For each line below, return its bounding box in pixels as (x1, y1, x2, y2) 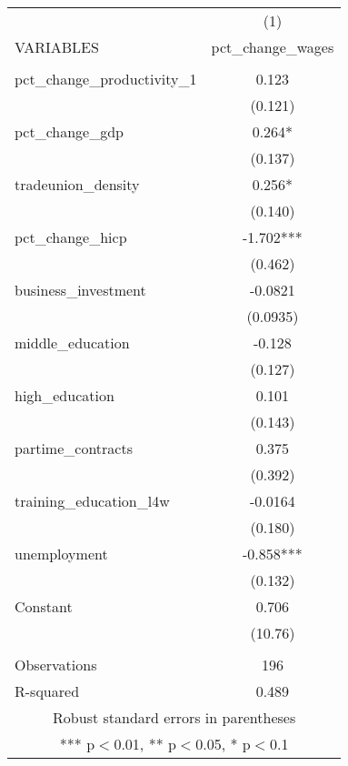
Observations (15, 654, 97, 675)
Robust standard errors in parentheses (53, 707, 296, 728)
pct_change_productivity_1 (15, 68, 197, 89)
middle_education (15, 332, 130, 353)
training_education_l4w (15, 490, 170, 511)
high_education (15, 385, 114, 406)
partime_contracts (15, 438, 133, 459)
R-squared (15, 680, 80, 701)
